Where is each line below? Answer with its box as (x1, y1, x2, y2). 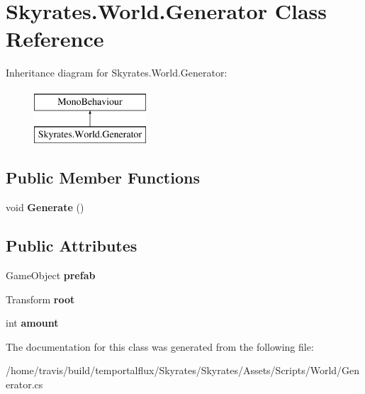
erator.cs (6, 377, 43, 392)
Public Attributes (6, 235, 137, 257)
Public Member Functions (6, 167, 200, 188)
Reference (6, 24, 104, 53)
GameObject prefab (6, 268, 96, 283)
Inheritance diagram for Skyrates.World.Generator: (6, 65, 228, 80)
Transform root (6, 291, 75, 306)
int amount (6, 315, 59, 330)
